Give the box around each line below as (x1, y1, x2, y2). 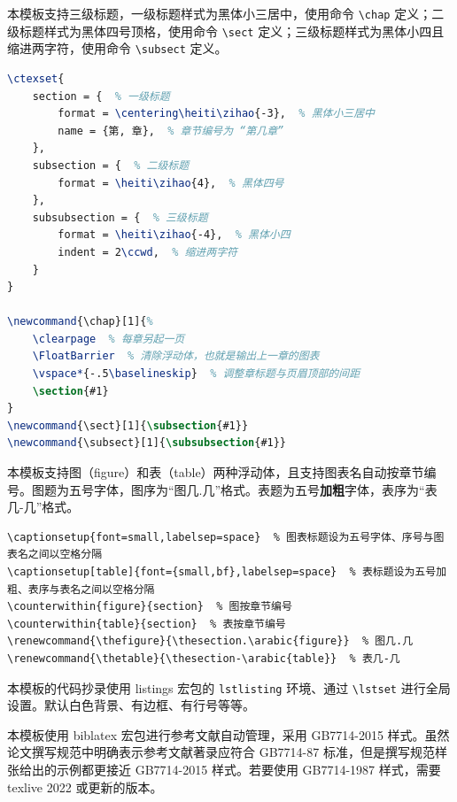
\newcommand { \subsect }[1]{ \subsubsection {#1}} (7, 436, 287, 450)
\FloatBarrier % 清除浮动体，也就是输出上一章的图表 (32, 350, 320, 363)
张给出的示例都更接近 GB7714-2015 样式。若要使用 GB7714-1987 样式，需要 (7, 760, 441, 778)
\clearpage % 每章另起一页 (32, 332, 185, 345)
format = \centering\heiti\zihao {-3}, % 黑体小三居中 (58, 107, 375, 120)
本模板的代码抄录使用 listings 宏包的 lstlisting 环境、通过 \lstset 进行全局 (7, 678, 451, 697)
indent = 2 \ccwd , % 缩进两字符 (58, 245, 237, 258)
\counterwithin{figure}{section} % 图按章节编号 (7, 600, 292, 613)
